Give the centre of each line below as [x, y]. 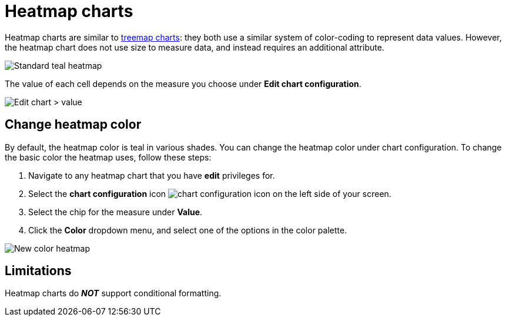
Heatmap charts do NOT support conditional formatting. [113, 293]
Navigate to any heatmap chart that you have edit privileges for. [152, 175]
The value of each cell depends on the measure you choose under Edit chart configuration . [183, 83]
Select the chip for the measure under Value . [115, 212]
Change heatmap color [73, 125]
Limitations [38, 271]
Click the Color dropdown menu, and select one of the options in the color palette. [188, 230]
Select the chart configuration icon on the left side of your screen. [210, 193]
